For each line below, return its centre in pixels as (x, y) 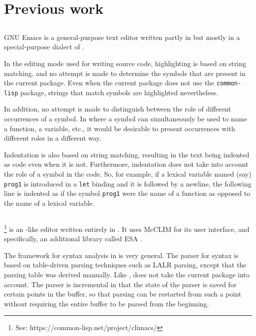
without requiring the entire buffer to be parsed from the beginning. (107, 303)
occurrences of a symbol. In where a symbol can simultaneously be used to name (126, 119)
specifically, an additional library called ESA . (73, 239)
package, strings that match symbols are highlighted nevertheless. (119, 92)
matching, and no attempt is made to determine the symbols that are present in (125, 73)
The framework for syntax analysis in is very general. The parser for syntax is (121, 255)
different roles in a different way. (53, 138)
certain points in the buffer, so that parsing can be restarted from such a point (123, 294)
